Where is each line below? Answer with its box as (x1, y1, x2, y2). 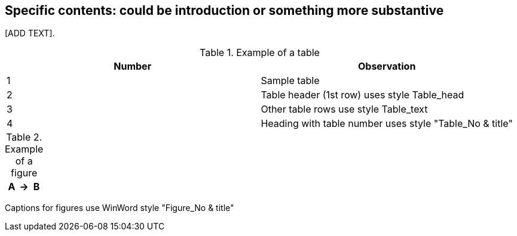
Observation (357, 60, 416, 73)
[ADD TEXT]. (5, 28, 55, 39)
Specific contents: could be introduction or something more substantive (5, 3, 444, 18)
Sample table (261, 74, 320, 87)
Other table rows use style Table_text (261, 103, 428, 116)
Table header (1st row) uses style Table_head (261, 89, 464, 101)
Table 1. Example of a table (199, 46, 320, 59)
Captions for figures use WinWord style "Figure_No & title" (5, 203, 234, 213)
